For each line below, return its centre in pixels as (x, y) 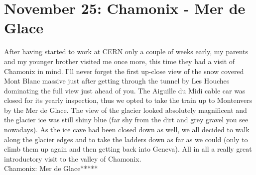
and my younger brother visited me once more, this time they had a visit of (120, 61)
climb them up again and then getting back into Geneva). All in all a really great (128, 149)
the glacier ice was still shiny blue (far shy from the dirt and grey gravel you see (126, 120)
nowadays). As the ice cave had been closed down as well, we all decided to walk (127, 130)
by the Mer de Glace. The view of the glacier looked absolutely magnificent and (126, 110)
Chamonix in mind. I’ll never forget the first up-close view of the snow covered (124, 71)
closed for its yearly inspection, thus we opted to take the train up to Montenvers (128, 100)
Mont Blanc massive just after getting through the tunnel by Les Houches (117, 81)
